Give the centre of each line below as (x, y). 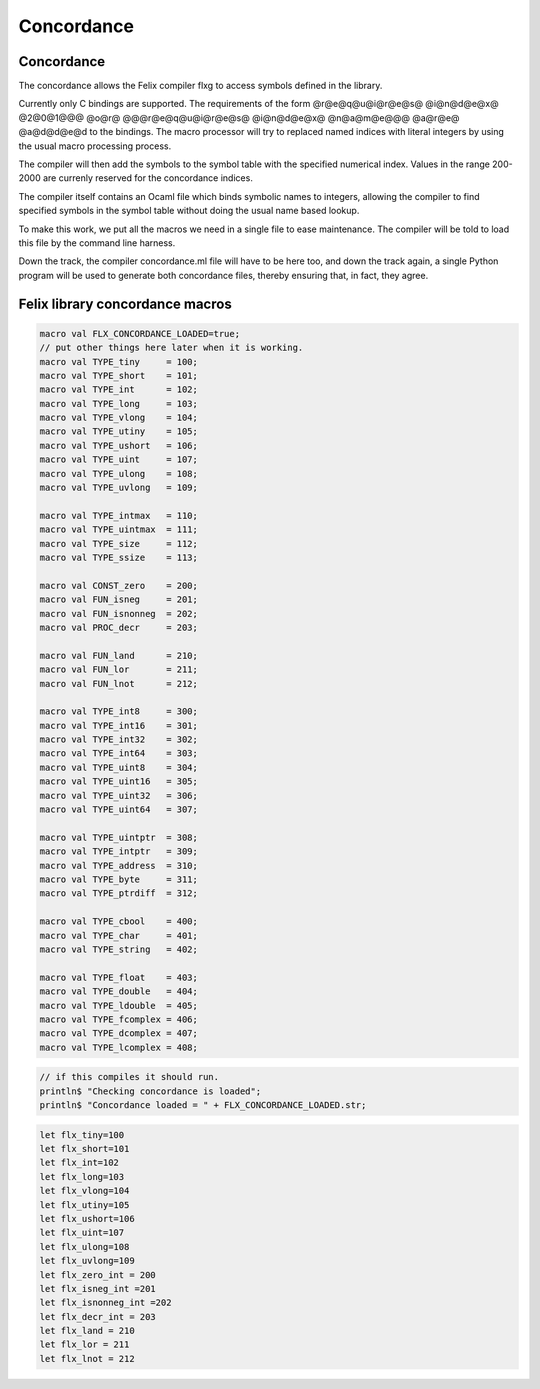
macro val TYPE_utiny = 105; (119, 431)
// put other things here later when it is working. (171, 348)
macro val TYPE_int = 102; (119, 389)
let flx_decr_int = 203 (98, 1316)
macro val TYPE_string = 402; (119, 949)
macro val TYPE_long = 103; (119, 403)
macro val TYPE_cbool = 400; (119, 921)
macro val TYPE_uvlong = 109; (119, 488)
